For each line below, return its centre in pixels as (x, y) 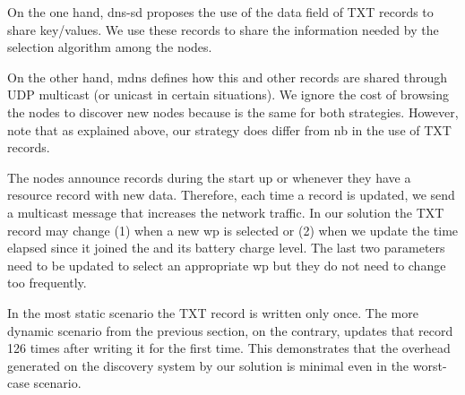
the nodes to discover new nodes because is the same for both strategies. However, (233, 112)
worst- (430, 365)
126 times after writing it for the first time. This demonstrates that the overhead (229, 348)
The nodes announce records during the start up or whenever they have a (209, 177)
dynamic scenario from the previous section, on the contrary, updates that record (230, 330)
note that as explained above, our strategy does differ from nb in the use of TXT (229, 129)
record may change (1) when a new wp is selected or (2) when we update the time (233, 230)
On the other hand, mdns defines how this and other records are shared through (228, 77)
